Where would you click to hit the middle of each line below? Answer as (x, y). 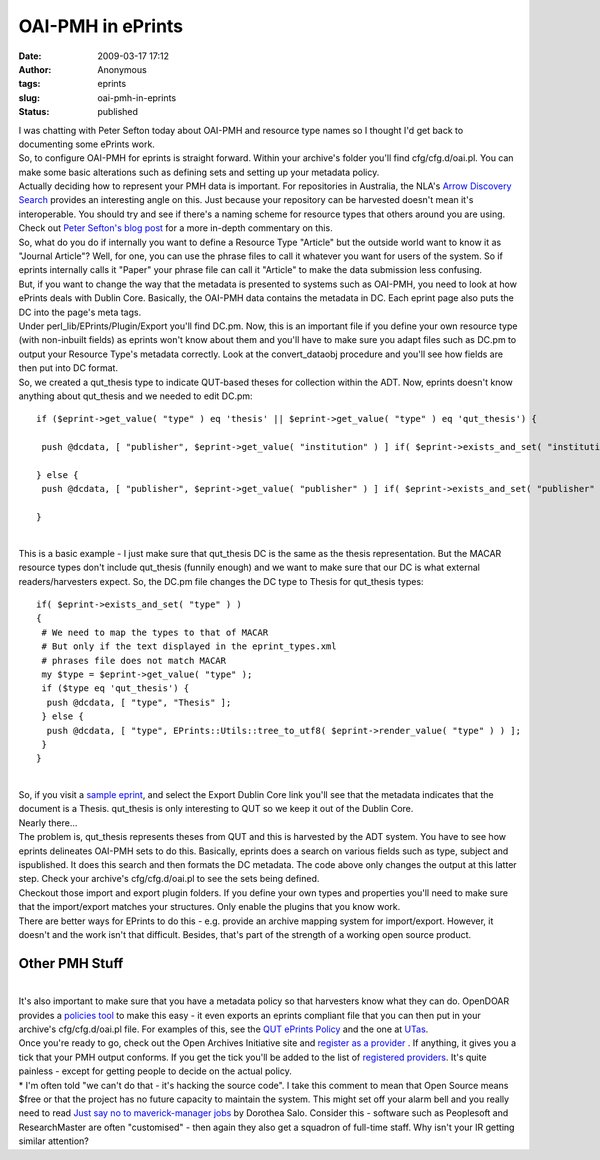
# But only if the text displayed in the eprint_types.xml (189, 646)
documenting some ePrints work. (86, 144)
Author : (35, 69)
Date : (30, 56)
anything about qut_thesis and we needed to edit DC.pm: (136, 396)
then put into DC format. (68, 368)
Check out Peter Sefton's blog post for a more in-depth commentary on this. (176, 228)
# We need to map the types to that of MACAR (155, 632)
